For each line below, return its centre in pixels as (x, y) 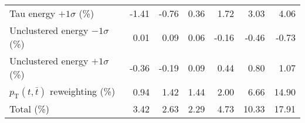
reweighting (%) (83, 91)
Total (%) (30, 109)
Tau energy (33, 13)
